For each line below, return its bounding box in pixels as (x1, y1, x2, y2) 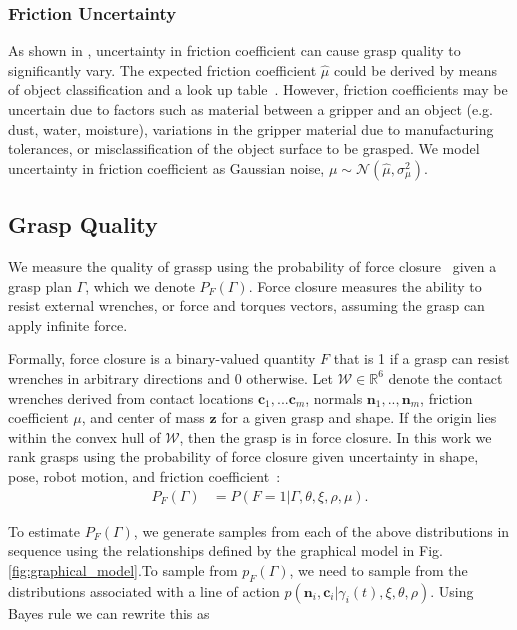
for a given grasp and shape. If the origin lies (221, 407, 497, 428)
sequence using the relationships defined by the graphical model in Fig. (8, 540, 443, 561)
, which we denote (85, 275, 195, 296)
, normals (305, 387, 363, 408)
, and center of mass (81, 407, 205, 428)
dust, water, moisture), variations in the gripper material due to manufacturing (8, 118, 494, 139)
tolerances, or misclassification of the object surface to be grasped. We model (8, 138, 480, 159)
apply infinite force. (8, 314, 128, 335)
